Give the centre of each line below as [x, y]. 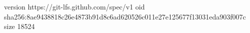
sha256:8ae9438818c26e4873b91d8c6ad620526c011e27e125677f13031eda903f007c [125, 16]
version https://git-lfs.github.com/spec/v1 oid [74, 6]
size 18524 [19, 26]
